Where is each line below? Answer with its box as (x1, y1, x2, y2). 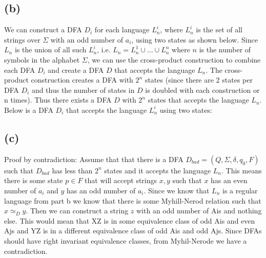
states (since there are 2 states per (145, 74, 253, 85)
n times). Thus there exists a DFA (4, 94, 112, 105)
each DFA (4, 64, 35, 75)
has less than (52, 165, 93, 175)
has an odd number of (66, 185, 136, 195)
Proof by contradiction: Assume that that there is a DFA (4, 153, 183, 164)
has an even (211, 175, 248, 186)
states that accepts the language (148, 94, 249, 105)
